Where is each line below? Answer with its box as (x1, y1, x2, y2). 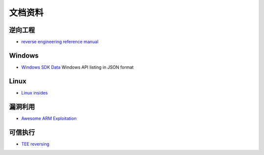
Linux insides (21, 90, 48, 96)
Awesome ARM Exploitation (21, 115, 77, 121)
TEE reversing (21, 141, 50, 147)
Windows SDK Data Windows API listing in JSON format (21, 64, 134, 70)
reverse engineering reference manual (21, 39, 99, 45)
